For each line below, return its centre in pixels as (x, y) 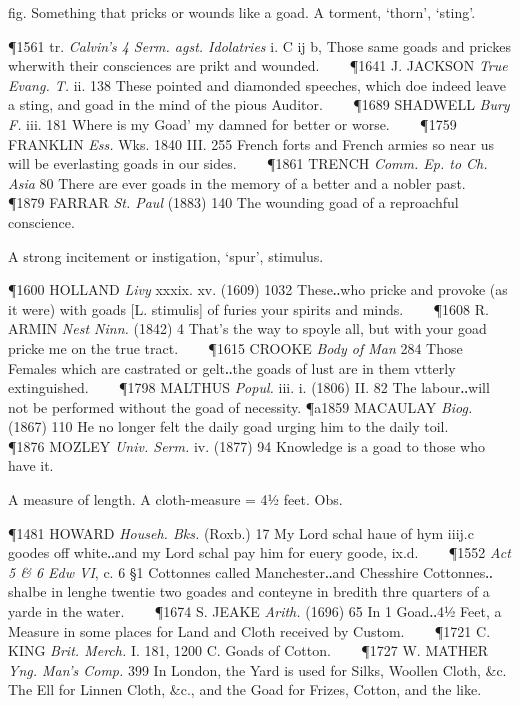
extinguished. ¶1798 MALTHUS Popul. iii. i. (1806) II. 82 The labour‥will (249, 387)
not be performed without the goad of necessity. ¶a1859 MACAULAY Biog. (240, 406)
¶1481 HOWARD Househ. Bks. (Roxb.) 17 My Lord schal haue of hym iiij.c (241, 532)
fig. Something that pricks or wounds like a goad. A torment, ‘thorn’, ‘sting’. (242, 12)
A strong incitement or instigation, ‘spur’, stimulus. (166, 255)
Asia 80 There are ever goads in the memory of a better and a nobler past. (237, 182)
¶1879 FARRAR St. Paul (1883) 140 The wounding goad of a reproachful (233, 202)
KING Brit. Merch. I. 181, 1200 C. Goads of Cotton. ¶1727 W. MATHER (248, 650)
